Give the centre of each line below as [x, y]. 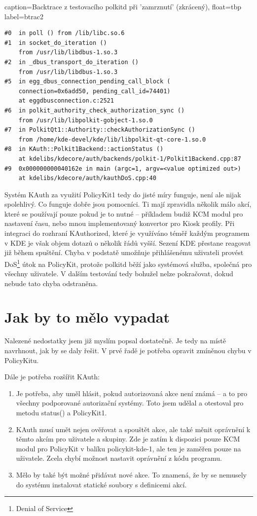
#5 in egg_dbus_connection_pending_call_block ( [88, 82]
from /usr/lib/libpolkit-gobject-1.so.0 [86, 120]
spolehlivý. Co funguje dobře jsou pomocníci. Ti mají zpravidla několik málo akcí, [128, 204]
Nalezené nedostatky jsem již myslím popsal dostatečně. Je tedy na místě [115, 341]
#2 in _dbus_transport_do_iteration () [72, 62]
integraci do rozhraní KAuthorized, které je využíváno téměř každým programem [127, 233]
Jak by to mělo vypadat [87, 317]
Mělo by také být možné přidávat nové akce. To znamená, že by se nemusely [131, 474]
